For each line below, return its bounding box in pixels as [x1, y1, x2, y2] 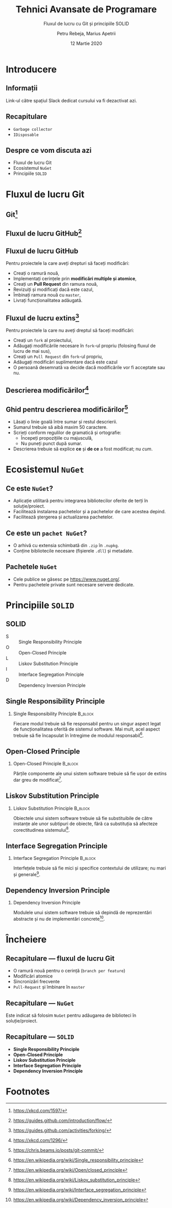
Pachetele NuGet [6, 562, 58, 571]
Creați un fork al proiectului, [13, 337, 73, 343]
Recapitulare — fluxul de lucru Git [6, 954, 115, 963]
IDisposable [13, 132, 39, 138]
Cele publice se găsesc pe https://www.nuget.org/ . [13, 576, 120, 582]
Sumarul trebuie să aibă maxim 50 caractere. [13, 424, 108, 430]
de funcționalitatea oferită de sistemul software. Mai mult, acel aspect [13, 726, 160, 732]
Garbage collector [13, 127, 53, 132]
